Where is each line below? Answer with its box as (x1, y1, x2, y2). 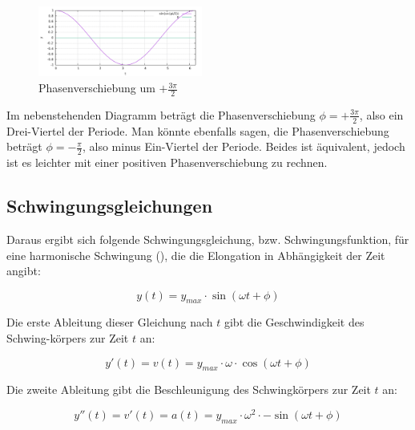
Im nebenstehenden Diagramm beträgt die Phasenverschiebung (6, 106, 316, 123)
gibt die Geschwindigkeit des (224, 314, 365, 331)
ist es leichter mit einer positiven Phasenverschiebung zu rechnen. (6, 154, 328, 171)
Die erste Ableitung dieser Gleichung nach (6, 314, 213, 331)
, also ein (359, 106, 404, 123)
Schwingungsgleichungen (6, 193, 213, 218)
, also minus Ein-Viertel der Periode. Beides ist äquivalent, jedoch (82, 138, 405, 155)
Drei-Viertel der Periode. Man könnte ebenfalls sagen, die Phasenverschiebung (6, 122, 389, 139)
